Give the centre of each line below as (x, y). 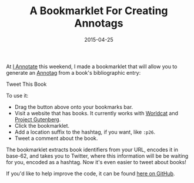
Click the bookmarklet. (42, 125)
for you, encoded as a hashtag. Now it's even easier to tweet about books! (96, 162)
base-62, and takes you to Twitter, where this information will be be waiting (97, 156)
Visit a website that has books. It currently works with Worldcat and (96, 113)
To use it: (17, 95)
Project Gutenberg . (38, 119)
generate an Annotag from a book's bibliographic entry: (73, 72)
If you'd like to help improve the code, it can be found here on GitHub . (91, 173)
